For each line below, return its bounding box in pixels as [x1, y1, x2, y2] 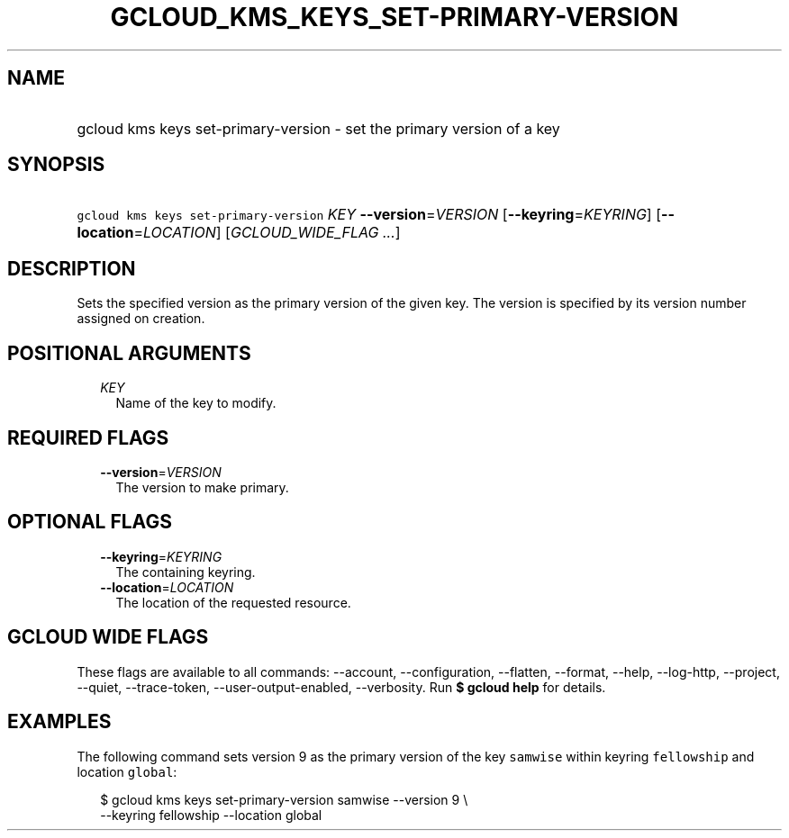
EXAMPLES [7, 710, 112, 734]
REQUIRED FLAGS [7, 426, 169, 449]
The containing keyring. [115, 563, 256, 580]
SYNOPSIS [7, 153, 105, 176]
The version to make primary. [115, 479, 289, 495]
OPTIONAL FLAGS [7, 510, 172, 534]
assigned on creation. [77, 311, 205, 327]
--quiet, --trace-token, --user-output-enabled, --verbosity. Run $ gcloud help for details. [77, 679, 606, 695]
